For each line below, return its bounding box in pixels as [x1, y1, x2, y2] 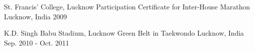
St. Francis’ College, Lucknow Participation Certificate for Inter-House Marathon [4, 1, 250, 11]
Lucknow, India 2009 [4, 11, 67, 21]
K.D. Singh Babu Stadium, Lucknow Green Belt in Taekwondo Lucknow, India [4, 28, 244, 38]
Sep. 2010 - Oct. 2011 [4, 37, 69, 48]
